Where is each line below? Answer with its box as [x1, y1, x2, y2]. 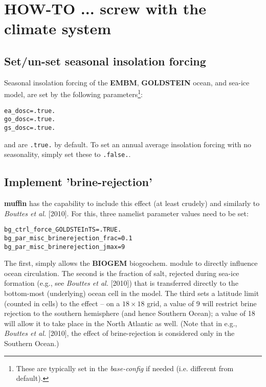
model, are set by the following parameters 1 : [4, 87, 143, 100]
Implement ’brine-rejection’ [4, 174, 152, 190]
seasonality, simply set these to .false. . [4, 149, 131, 160]
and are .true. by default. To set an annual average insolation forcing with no [4, 139, 252, 149]
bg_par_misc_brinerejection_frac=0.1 [4, 234, 132, 242]
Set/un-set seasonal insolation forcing [4, 53, 206, 69]
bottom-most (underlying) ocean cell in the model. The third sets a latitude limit [4, 288, 259, 299]
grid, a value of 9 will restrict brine [147, 298, 257, 308]
